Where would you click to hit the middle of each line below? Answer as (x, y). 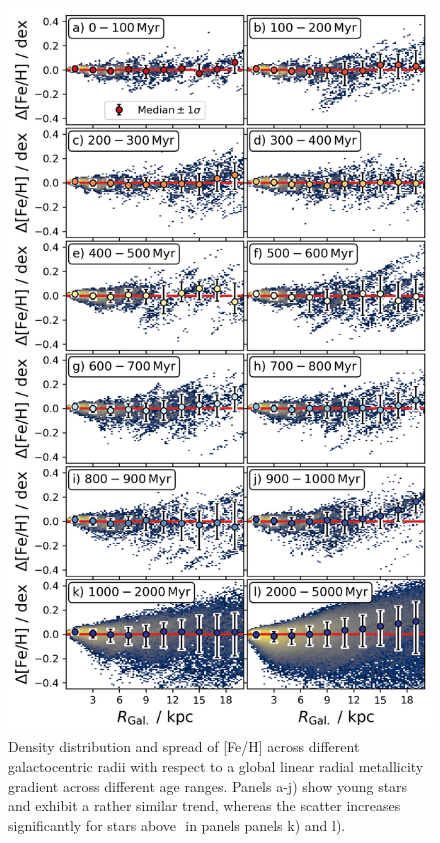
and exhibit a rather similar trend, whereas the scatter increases (204, 805)
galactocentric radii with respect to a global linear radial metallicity (216, 766)
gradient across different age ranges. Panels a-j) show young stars (208, 785)
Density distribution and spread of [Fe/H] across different (184, 746)
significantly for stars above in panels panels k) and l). (177, 824)
